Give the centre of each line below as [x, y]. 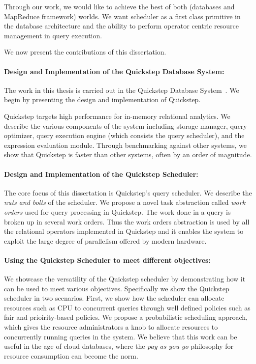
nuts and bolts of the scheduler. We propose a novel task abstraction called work [125, 202]
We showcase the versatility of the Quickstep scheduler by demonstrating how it [125, 279]
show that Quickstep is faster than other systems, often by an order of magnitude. [128, 154]
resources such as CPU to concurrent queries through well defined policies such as [127, 307]
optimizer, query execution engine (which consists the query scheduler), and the [124, 135]
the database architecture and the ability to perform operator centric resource [121, 26]
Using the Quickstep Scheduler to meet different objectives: [107, 260]
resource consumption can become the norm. [71, 355]
